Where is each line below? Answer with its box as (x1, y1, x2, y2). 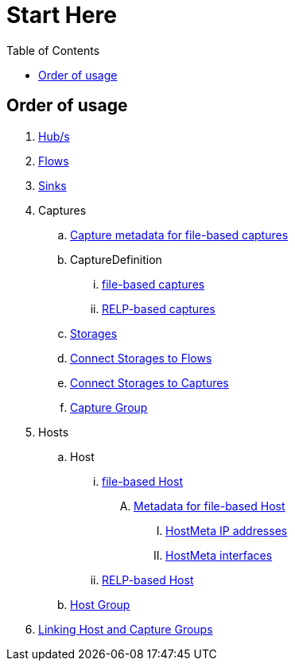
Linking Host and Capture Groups (38, 622, 213, 636)
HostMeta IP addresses (165, 523, 288, 537)
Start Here (6, 2, 117, 29)
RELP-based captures (102, 301, 215, 316)
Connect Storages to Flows (70, 351, 212, 365)
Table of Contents (6, 43, 100, 57)
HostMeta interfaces (165, 548, 273, 562)
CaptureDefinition (70, 252, 162, 266)
